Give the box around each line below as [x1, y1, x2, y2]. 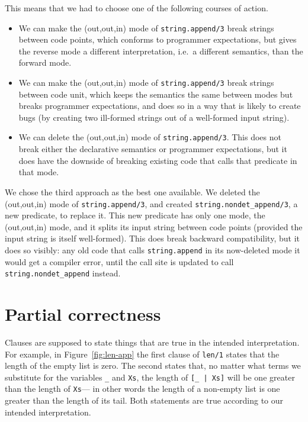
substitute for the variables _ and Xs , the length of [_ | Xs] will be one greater [5, 371, 295, 383]
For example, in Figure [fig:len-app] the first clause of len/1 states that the [5, 347, 280, 360]
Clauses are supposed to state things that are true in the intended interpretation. [5, 336, 300, 348]
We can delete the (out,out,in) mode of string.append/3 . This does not [18, 131, 281, 143]
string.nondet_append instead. [5, 267, 121, 279]
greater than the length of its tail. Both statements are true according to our [5, 394, 284, 407]
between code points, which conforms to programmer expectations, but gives [18, 33, 297, 46]
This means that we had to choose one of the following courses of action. [5, 2, 268, 14]
